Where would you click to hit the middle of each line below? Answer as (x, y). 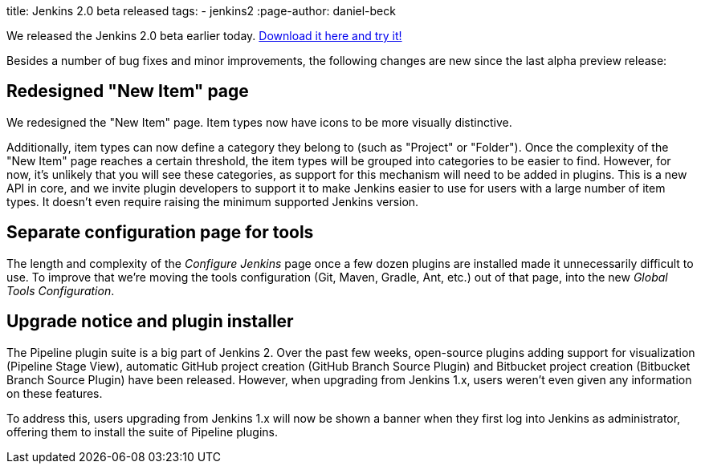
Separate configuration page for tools (160, 233)
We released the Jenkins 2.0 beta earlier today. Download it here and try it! (204, 36)
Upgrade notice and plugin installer (150, 322)
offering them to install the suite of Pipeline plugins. (143, 432)
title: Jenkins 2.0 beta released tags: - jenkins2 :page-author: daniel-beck (201, 11)
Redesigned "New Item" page (128, 91)
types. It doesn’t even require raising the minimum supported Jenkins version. (213, 201)
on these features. (55, 393)
